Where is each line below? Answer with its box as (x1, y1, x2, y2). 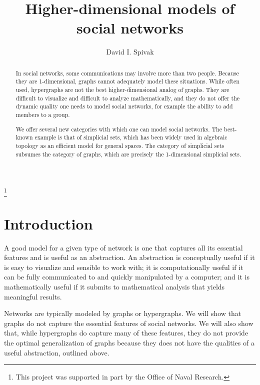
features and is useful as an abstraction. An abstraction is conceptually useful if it (4, 252, 255, 262)
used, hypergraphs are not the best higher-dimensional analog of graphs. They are (15, 85, 229, 94)
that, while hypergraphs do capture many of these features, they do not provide (4, 327, 248, 338)
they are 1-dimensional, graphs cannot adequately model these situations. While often (15, 77, 239, 85)
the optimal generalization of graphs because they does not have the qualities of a (4, 337, 254, 347)
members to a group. (15, 110, 70, 118)
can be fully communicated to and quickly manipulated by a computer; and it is (4, 271, 249, 282)
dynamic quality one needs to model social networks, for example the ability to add (15, 102, 233, 110)
